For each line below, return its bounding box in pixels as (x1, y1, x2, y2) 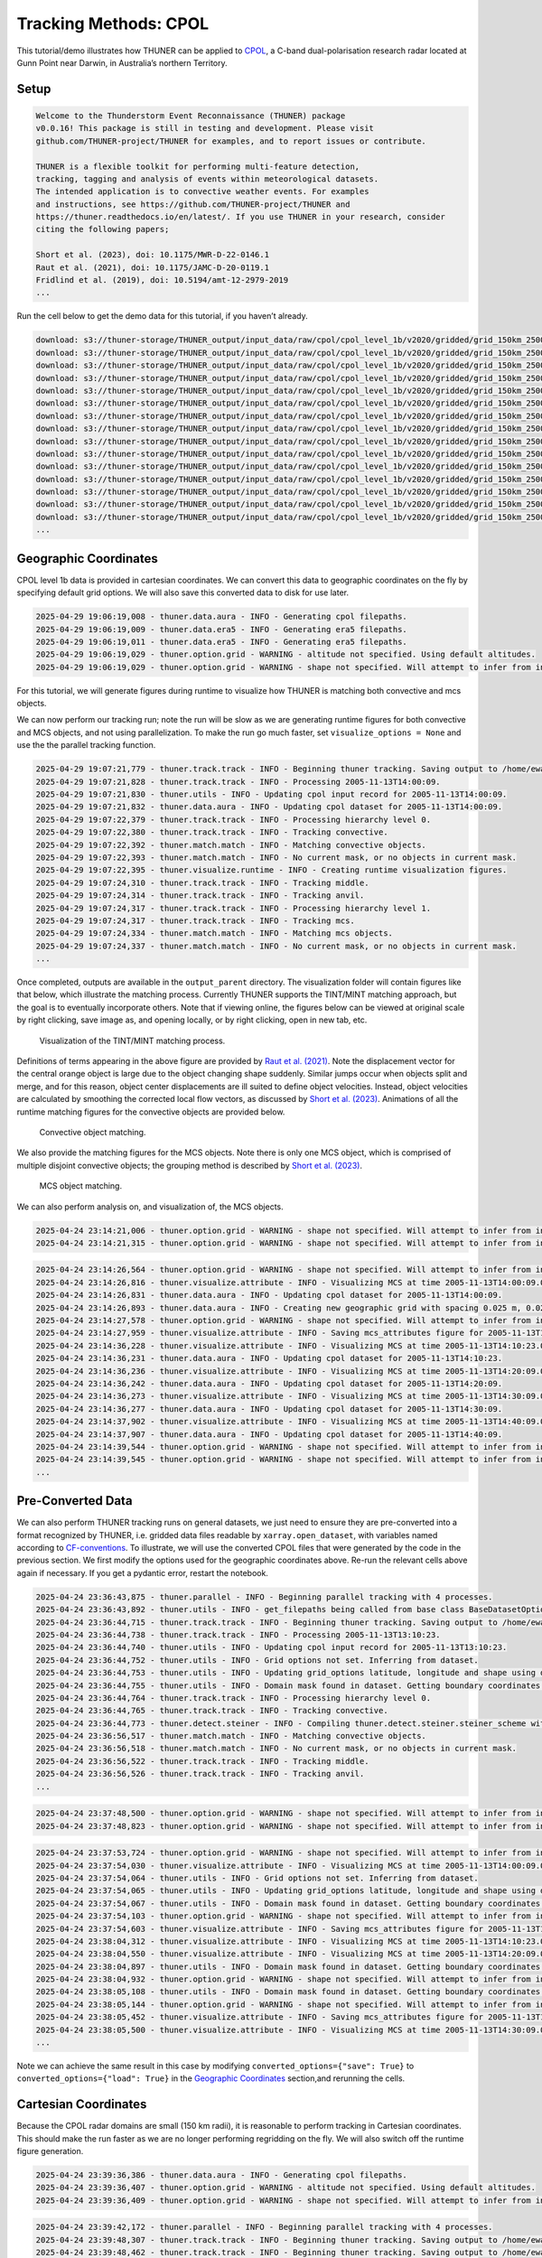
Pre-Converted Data (16, 1493, 133, 1508)
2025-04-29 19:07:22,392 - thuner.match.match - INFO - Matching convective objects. (35, 840, 426, 850)
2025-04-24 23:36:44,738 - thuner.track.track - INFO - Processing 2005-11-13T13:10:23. (35, 1629, 442, 1639)
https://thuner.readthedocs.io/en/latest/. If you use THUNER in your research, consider (35, 212, 446, 222)
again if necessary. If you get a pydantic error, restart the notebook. (16, 1567, 268, 1578)
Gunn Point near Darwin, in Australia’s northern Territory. (16, 57, 228, 68)
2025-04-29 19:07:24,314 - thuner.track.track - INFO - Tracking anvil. (35, 891, 365, 900)
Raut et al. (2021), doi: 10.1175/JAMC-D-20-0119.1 (35, 262, 270, 273)
